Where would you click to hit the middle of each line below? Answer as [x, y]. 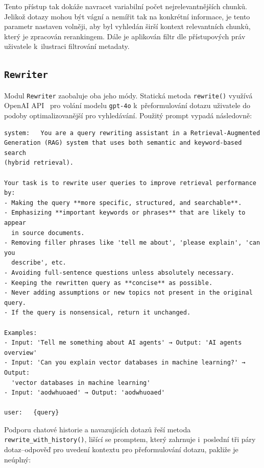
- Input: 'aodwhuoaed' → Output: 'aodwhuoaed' [85, 393]
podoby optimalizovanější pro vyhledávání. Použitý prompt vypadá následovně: [128, 115]
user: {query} [32, 413]
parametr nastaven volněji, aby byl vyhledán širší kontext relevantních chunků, [127, 26]
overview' [21, 353]
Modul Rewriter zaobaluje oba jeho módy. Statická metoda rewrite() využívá [128, 95]
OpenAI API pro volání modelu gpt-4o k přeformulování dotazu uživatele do [127, 105]
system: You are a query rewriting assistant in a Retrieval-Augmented [132, 133]
